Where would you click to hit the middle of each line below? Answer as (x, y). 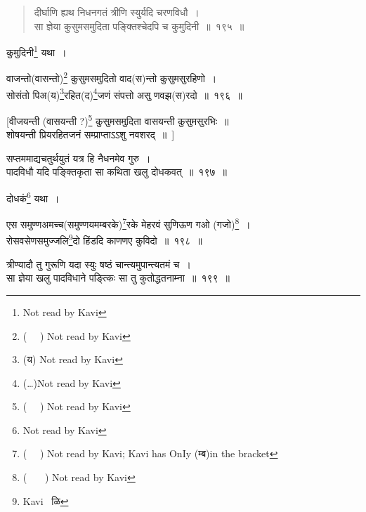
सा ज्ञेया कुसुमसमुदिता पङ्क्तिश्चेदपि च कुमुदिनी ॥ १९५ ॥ (139, 26)
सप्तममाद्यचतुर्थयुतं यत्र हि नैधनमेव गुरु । (79, 158)
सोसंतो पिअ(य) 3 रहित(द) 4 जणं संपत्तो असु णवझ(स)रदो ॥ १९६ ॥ (124, 93)
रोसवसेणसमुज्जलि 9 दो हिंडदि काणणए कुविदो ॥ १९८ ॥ (104, 239)
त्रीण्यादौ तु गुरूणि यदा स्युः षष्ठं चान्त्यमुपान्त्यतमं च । (99, 264)
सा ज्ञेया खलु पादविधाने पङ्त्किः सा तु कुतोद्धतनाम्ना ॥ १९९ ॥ (118, 278)
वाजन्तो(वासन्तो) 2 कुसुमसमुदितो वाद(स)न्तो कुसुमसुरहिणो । (112, 77)
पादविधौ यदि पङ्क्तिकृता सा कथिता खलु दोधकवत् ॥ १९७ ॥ (117, 172)
